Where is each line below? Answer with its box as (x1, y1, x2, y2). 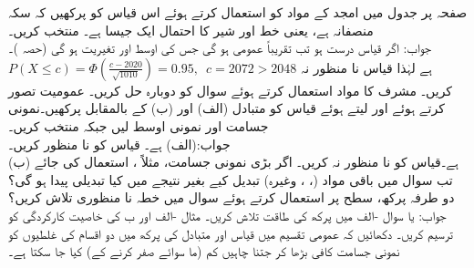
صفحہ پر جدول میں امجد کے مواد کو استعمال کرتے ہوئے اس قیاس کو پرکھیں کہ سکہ (8, 3, 468, 21)
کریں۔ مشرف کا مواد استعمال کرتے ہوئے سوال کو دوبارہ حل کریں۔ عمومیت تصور (8, 80, 453, 99)
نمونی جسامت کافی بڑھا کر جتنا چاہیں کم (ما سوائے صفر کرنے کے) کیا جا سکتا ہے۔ (8, 242, 400, 261)
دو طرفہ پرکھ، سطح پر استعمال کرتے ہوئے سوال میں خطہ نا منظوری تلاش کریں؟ (8, 188, 455, 207)
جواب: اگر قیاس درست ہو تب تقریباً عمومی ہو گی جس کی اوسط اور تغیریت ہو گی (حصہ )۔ (8, 38, 431, 57)
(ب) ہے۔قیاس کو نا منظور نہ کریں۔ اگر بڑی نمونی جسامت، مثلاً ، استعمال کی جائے (8, 152, 459, 171)
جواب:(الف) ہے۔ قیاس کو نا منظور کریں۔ (8, 134, 231, 153)
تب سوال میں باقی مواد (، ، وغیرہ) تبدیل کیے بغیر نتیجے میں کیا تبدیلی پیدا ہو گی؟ (8, 170, 453, 189)
